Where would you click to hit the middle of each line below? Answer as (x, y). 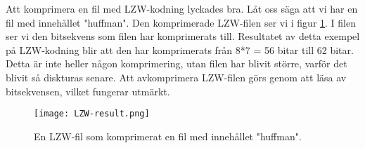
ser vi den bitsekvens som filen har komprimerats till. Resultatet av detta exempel (183, 36)
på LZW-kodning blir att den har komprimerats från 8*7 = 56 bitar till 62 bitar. (180, 49)
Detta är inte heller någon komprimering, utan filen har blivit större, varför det (177, 63)
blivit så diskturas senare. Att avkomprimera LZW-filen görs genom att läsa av (176, 77)
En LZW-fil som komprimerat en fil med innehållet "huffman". (168, 136)
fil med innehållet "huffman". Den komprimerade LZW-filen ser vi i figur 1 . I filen (181, 22)
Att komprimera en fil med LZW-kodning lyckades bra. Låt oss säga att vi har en (182, 8)
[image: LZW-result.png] (92, 114)
